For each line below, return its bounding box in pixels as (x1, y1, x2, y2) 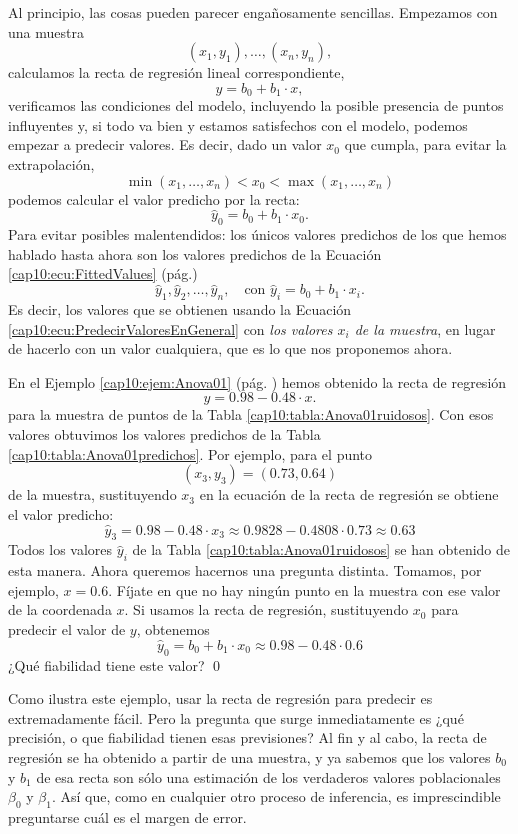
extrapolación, (8, 154, 95, 175)
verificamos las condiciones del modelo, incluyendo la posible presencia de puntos (8, 95, 504, 116)
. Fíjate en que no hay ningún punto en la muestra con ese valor (108, 579, 501, 600)
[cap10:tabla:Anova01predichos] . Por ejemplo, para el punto (8, 443, 373, 464)
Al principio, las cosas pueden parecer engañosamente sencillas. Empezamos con (8, 2, 498, 22)
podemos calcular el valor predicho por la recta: (8, 188, 300, 209)
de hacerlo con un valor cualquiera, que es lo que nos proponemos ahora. (8, 338, 453, 359)
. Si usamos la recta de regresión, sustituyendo (124, 599, 409, 620)
